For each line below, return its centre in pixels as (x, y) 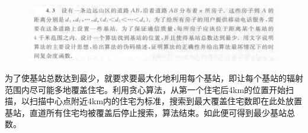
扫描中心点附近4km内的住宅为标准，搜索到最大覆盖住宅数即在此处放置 (166, 101)
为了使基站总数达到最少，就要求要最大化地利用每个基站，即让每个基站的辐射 (154, 78)
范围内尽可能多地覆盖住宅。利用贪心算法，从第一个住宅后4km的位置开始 (145, 89)
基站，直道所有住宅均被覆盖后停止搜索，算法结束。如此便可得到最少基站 (146, 112)
